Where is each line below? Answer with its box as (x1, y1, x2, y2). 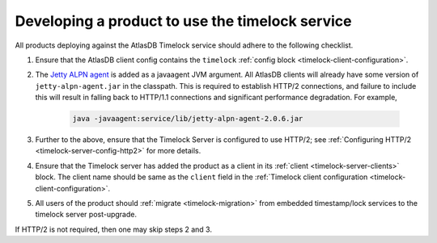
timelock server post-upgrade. (35, 210, 138, 220)
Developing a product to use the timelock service (15, 12, 352, 30)
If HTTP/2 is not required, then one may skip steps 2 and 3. (15, 224, 212, 234)
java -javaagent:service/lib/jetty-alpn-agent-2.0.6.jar (72, 114, 303, 124)
